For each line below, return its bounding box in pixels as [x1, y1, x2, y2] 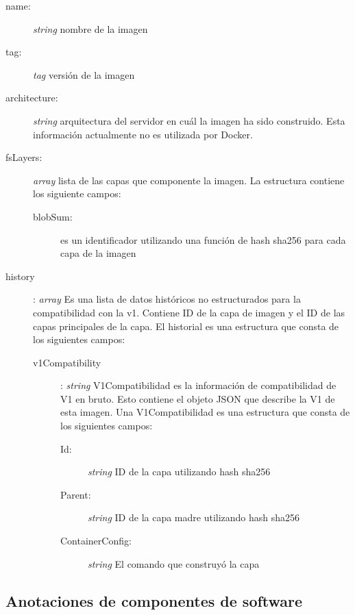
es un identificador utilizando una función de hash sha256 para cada [60, 232, 346, 247]
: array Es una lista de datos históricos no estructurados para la [33, 292, 301, 306]
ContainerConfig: [60, 534, 132, 548]
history [5, 268, 35, 283]
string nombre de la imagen [33, 21, 148, 36]
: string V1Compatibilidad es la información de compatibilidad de [60, 378, 336, 392]
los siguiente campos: [33, 186, 121, 201]
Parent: [60, 487, 91, 501]
